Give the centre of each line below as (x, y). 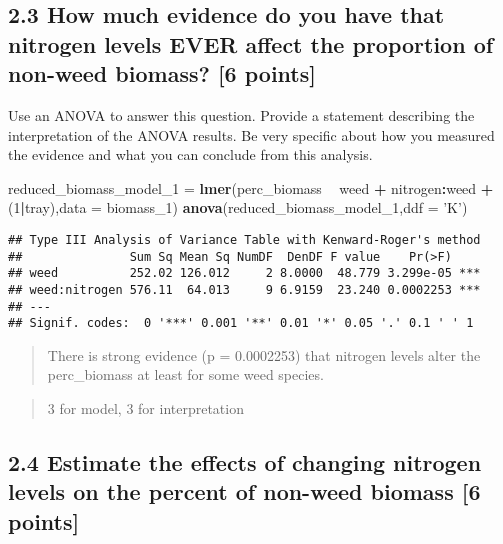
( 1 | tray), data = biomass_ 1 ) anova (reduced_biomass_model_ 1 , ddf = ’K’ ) (238, 207)
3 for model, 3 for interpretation (145, 408)
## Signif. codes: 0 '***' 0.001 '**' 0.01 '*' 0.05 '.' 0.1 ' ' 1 (241, 323)
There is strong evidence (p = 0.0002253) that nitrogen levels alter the (264, 354)
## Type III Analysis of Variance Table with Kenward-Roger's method (244, 239)
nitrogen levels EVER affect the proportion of (251, 43)
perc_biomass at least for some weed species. (185, 374)
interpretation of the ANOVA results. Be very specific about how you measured (251, 134)
